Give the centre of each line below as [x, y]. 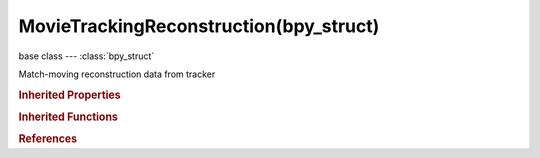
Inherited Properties [70, 95]
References [48, 139]
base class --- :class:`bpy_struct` [86, 56]
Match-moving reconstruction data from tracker [117, 74]
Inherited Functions [68, 117]
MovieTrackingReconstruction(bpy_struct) [199, 26]
